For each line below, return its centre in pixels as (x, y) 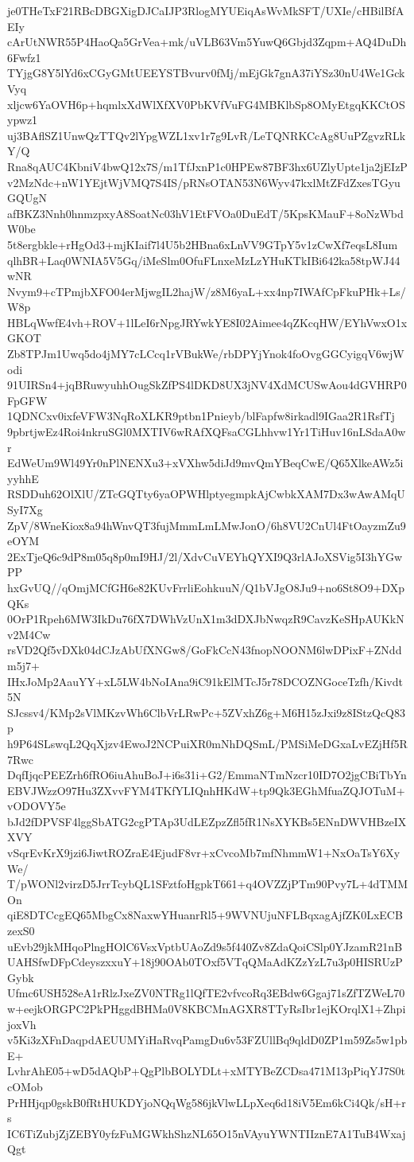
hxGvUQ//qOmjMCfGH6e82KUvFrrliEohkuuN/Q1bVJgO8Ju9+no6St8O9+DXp (206, 587)
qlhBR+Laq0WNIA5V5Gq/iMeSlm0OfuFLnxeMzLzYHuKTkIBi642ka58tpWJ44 (204, 260)
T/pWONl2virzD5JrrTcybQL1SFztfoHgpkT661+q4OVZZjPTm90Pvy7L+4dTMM (208, 884)
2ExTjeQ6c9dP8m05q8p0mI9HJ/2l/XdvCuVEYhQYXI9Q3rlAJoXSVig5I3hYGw (205, 556)
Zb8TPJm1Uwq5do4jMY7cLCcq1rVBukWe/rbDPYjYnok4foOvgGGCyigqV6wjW (206, 354)
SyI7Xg (25, 509)
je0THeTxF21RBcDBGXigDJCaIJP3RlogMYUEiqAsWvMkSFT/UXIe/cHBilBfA (206, 10)
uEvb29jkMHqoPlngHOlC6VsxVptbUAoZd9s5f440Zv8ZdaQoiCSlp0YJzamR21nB (205, 946)
